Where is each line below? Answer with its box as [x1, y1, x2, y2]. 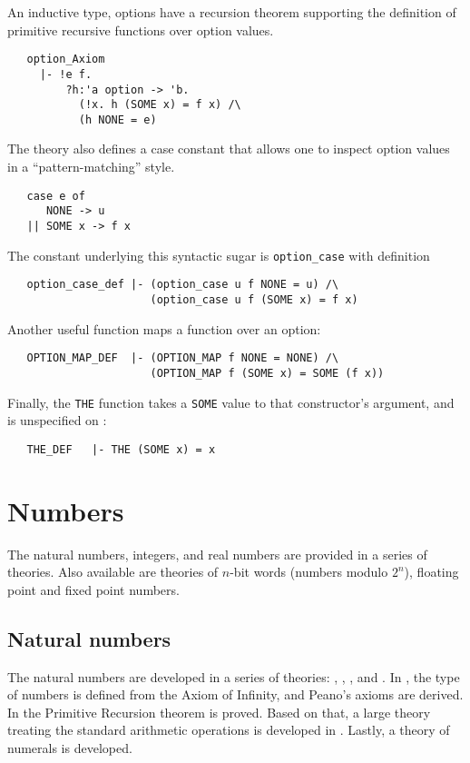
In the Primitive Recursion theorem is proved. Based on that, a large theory [7, 702, 431, 721]
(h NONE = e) [78, 113, 157, 126]
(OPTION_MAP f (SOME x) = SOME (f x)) [150, 366, 385, 380]
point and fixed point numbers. [7, 580, 180, 599]
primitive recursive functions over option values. [7, 20, 274, 39]
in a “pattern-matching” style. [7, 157, 175, 176]
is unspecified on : [7, 411, 107, 430]
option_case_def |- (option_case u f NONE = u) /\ [26, 278, 339, 292]
